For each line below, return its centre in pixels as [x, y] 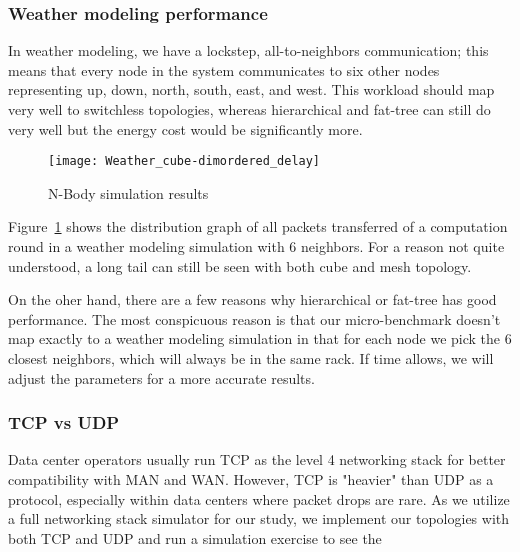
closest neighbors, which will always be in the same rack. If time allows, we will [251, 358]
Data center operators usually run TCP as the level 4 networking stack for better [257, 459]
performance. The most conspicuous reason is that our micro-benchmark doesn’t [254, 318]
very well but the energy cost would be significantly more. [185, 128]
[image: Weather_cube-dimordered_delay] [184, 161]
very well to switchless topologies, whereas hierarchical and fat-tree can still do [249, 109]
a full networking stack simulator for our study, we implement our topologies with [259, 518]
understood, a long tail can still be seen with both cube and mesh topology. [240, 265]
